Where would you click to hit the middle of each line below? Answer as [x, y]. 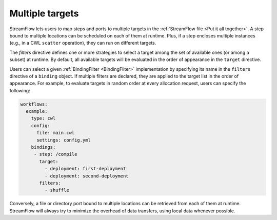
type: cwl [43, 118]
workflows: [34, 104]
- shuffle [57, 190]
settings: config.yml [64, 140]
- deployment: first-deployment [85, 169]
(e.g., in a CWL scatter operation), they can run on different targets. [83, 43]
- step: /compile [55, 154]
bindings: [43, 147]
